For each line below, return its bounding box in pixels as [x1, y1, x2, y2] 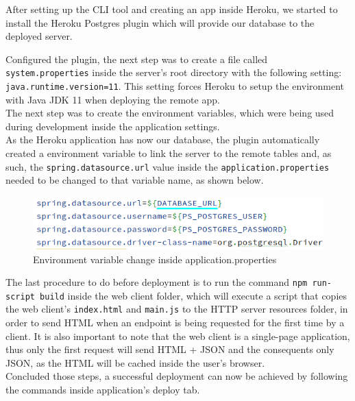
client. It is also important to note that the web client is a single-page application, [5, 328, 350, 343]
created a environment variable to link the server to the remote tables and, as [5, 146, 332, 160]
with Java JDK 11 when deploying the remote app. [5, 92, 220, 106]
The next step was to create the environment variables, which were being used [5, 106, 334, 120]
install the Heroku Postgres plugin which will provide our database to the [5, 15, 315, 29]
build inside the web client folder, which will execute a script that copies [40, 288, 347, 302]
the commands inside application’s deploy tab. [5, 382, 200, 397]
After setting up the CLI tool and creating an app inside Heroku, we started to [5, 2, 338, 16]
